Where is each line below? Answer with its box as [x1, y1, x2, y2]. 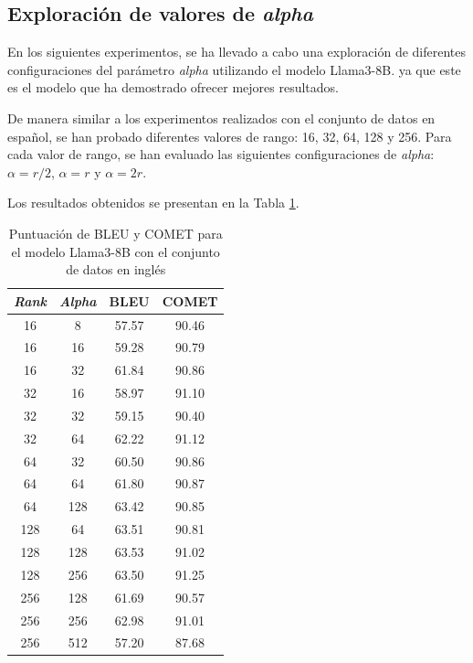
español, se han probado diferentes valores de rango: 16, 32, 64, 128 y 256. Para [7, 126, 452, 145]
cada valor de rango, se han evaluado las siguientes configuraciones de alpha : [7, 144, 435, 164]
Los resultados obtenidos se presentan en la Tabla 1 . [7, 193, 300, 212]
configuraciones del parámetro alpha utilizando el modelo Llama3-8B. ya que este [7, 59, 461, 79]
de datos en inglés [66, 260, 166, 279]
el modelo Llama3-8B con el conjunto [11, 241, 220, 261]
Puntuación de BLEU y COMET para [8, 223, 223, 242]
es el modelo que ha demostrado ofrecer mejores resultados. [7, 78, 339, 97]
